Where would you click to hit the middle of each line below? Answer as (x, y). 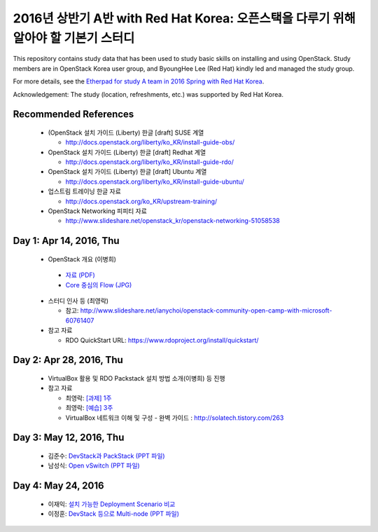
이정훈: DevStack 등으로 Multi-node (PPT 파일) (114, 514)
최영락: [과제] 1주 (89, 398)
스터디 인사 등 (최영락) (78, 301)
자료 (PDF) (80, 275)
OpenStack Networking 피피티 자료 (97, 211)
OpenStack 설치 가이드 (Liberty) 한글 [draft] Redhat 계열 (127, 152)
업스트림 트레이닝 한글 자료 (85, 191)
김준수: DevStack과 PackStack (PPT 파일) (106, 456)
